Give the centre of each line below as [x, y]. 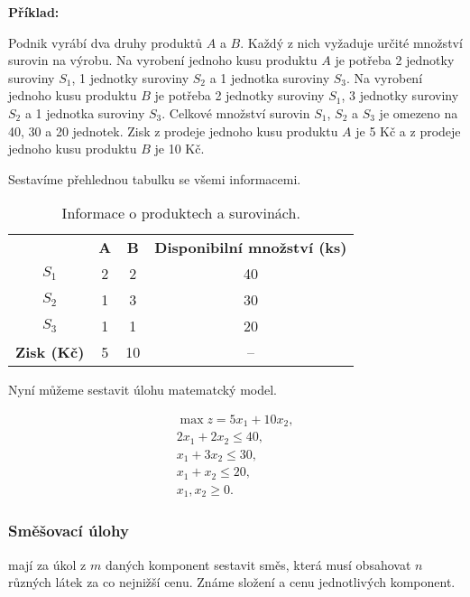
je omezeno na [419, 112]
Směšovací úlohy [69, 531]
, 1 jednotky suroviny [130, 77]
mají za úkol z [47, 564]
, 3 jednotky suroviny [400, 95]
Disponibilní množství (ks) [251, 247]
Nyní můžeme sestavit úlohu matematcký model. [143, 390]
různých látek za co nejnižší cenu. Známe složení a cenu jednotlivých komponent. [232, 582]
